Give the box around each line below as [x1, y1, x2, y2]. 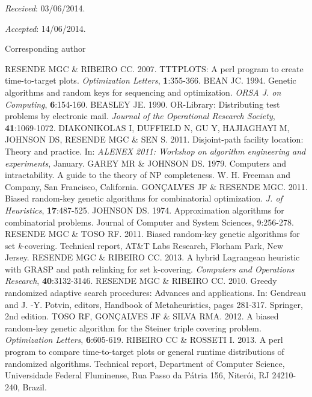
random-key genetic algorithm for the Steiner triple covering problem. [5, 321, 262, 334]
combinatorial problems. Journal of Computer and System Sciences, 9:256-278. [5, 215, 294, 228]
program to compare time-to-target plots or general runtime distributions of [5, 345, 284, 358]
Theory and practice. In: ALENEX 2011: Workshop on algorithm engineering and [5, 144, 306, 157]
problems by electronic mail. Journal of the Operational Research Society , [5, 109, 275, 122]
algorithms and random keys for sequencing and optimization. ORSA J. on [5, 85, 281, 98]
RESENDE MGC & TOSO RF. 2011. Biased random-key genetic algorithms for [5, 227, 300, 240]
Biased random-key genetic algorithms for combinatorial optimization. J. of [5, 192, 283, 205]
